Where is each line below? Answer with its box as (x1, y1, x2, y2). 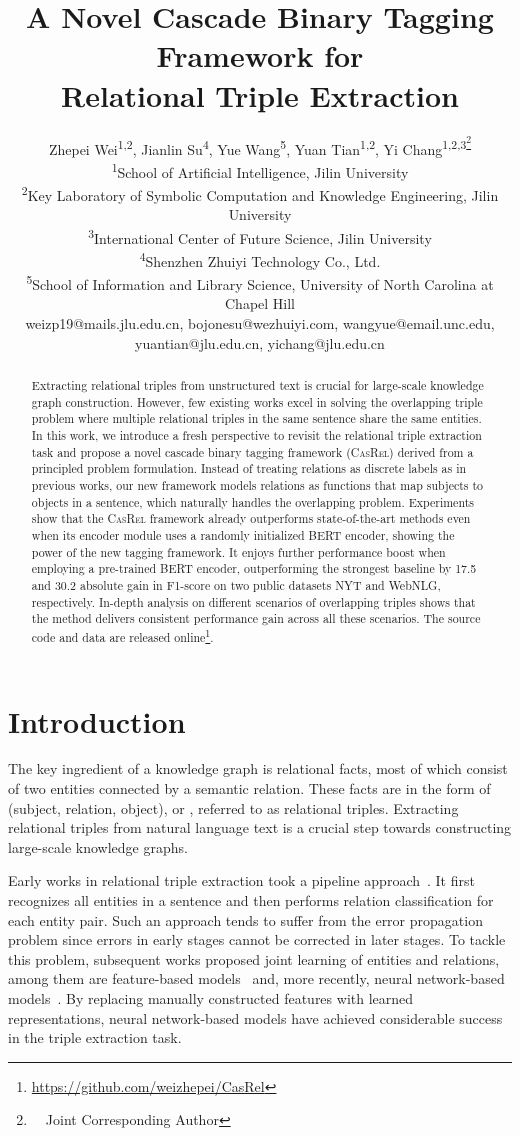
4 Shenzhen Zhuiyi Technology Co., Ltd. (139, 247, 381, 271)
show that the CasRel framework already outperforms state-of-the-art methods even (31, 510, 471, 527)
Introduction (8, 700, 186, 741)
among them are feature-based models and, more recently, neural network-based (8, 968, 505, 989)
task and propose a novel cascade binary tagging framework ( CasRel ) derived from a (31, 443, 474, 460)
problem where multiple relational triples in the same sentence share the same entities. (31, 410, 482, 427)
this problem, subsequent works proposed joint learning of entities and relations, (8, 948, 500, 969)
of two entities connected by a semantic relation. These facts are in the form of (8, 778, 491, 799)
